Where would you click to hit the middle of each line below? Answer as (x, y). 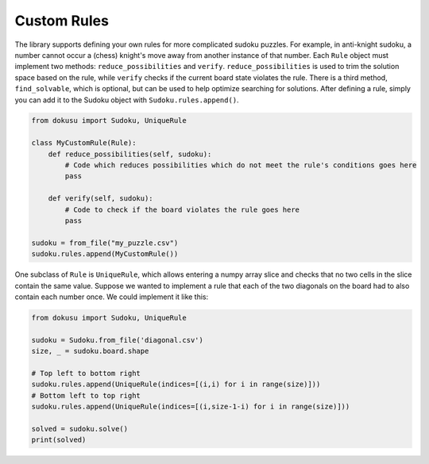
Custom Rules (62, 21)
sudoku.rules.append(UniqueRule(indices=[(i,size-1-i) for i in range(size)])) (191, 407)
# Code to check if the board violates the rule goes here (182, 209)
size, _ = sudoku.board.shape (90, 351)
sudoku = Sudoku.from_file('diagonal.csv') (118, 340)
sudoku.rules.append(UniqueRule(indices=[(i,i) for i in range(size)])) (176, 384)
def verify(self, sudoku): (101, 199)
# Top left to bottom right (86, 373)
